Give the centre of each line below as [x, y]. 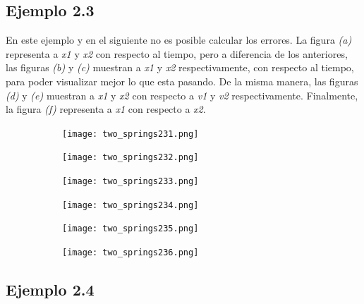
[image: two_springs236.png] [131, 253]
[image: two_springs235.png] [131, 229]
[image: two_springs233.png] [131, 182]
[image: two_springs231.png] [131, 134]
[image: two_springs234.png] [131, 205]
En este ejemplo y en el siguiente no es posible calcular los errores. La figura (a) [179, 40]
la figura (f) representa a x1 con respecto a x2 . [106, 109]
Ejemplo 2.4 [50, 290]
